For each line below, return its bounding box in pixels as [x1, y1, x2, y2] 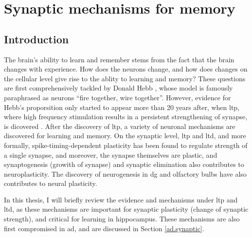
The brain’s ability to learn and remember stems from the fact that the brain [4, 54, 234, 64]
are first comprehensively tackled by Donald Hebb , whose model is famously [4, 83, 233, 93]
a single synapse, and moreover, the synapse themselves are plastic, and [4, 149, 217, 160]
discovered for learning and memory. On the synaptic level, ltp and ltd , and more [4, 130, 246, 141]
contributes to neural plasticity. [4, 178, 97, 188]
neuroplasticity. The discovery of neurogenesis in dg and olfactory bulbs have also [4, 168, 247, 179]
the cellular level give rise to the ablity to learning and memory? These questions [4, 73, 246, 83]
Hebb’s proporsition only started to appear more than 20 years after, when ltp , [4, 102, 240, 112]
